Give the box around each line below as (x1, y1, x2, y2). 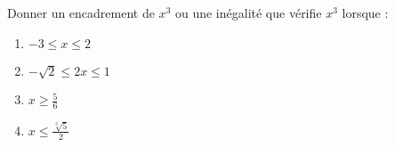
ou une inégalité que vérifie (174, 4, 322, 21)
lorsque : (342, 4, 389, 21)
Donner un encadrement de (7, 4, 155, 21)
